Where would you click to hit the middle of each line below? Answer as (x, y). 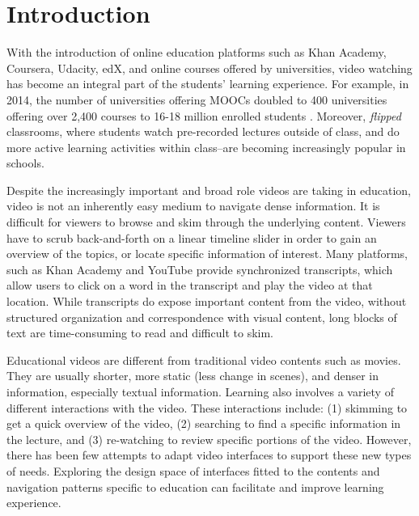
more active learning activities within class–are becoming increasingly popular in (206, 147)
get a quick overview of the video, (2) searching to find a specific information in (204, 423)
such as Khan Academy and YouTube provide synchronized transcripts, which (200, 269)
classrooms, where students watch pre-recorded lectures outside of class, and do (203, 131)
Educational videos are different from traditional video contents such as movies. (204, 360)
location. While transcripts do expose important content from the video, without (207, 301)
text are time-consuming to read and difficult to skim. (140, 333)
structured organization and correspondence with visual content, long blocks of (202, 317)
